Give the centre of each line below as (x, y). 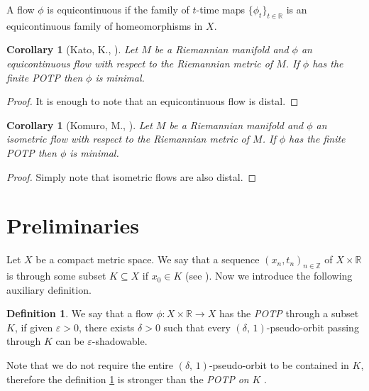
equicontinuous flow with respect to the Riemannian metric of (140, 63)
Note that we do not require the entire (90, 365)
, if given (34, 327)
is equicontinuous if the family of (118, 9)
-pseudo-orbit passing (313, 327)
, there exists (107, 327)
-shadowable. (120, 341)
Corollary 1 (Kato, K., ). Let (72, 49)
